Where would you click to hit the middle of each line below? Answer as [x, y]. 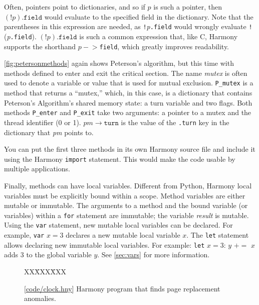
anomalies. [40, 298]
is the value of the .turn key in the [175, 122]
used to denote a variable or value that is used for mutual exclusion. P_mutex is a [129, 83]
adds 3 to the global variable [48, 255]
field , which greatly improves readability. [164, 46]
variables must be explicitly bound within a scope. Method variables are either [125, 195]
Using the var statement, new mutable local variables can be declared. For [118, 225]
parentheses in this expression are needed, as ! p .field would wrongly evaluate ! [128, 26]
